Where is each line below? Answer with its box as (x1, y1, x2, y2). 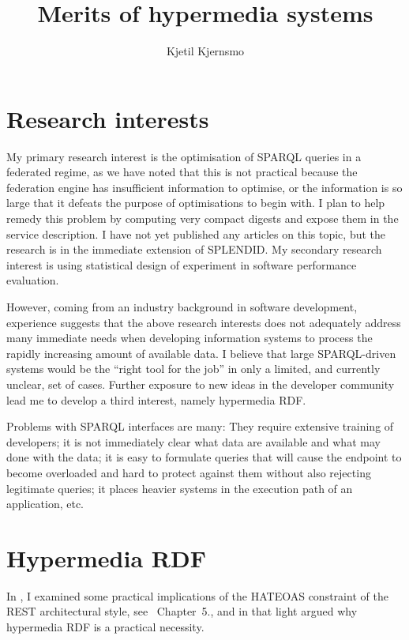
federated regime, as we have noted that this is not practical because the (6, 164, 358, 180)
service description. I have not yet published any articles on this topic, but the (6, 225, 386, 242)
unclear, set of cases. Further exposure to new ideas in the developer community (6, 375, 395, 392)
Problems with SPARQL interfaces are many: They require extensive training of (6, 418, 394, 435)
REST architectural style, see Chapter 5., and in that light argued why (6, 603, 358, 619)
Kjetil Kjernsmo (166, 43, 245, 59)
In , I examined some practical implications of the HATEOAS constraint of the (6, 587, 388, 604)
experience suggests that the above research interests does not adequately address (6, 314, 401, 330)
